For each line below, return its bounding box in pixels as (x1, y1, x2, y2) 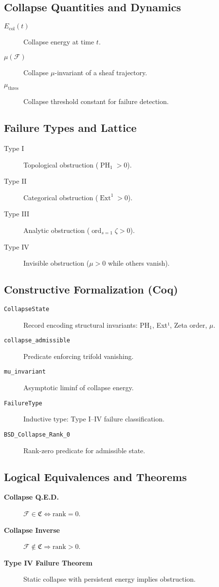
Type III (4, 209, 30, 219)
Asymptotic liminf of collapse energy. (23, 382, 134, 393)
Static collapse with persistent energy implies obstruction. (23, 574, 196, 584)
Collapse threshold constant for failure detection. (23, 96, 169, 106)
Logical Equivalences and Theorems (4, 469, 187, 484)
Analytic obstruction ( (23, 225, 90, 235)
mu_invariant (4, 368, 46, 376)
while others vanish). (108, 258, 170, 268)
